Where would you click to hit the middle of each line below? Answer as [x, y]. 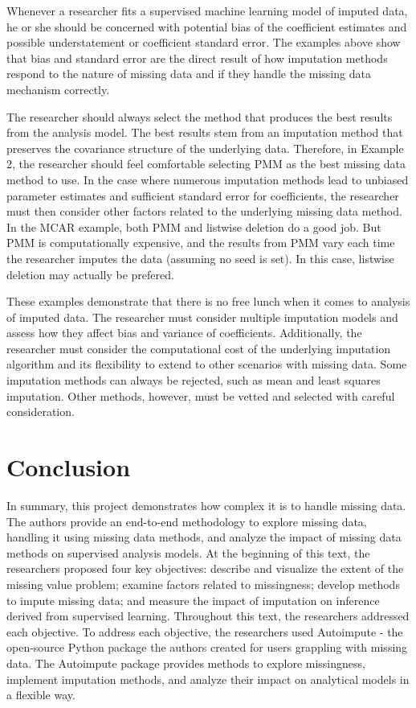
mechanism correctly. [58, 89]
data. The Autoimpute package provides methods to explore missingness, [186, 663]
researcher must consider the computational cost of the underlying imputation [199, 348]
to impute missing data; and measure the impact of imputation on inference [193, 600]
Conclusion [69, 467]
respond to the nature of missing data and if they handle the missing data [189, 74]
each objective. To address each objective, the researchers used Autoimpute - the [205, 631]
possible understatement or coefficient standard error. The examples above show [204, 42]
